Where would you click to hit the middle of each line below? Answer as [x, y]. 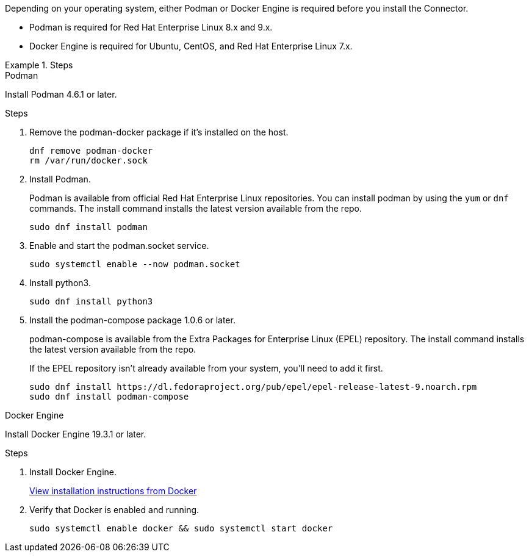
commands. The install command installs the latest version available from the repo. [196, 208]
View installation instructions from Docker [113, 491]
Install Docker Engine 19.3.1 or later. [76, 434]
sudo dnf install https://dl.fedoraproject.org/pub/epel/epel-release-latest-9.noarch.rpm [253, 387]
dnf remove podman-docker [91, 151]
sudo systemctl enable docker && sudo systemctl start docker [181, 528]
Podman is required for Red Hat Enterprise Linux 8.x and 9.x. [151, 27]
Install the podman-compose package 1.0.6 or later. [132, 320]
